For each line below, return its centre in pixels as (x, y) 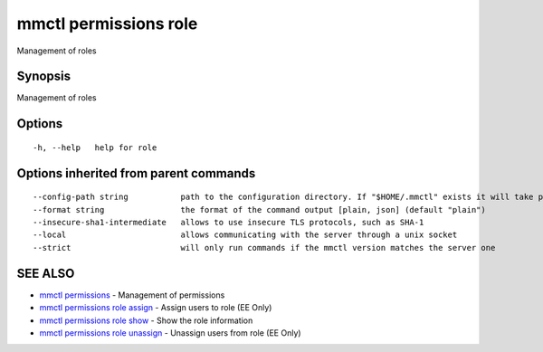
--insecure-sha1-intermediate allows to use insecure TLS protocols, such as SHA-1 (229, 223)
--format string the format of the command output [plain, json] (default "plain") (259, 209)
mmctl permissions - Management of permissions (132, 295)
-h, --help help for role (95, 147)
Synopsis (44, 76)
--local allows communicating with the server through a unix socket (245, 235)
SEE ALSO (46, 273)
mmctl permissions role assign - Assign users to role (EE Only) (156, 308)
